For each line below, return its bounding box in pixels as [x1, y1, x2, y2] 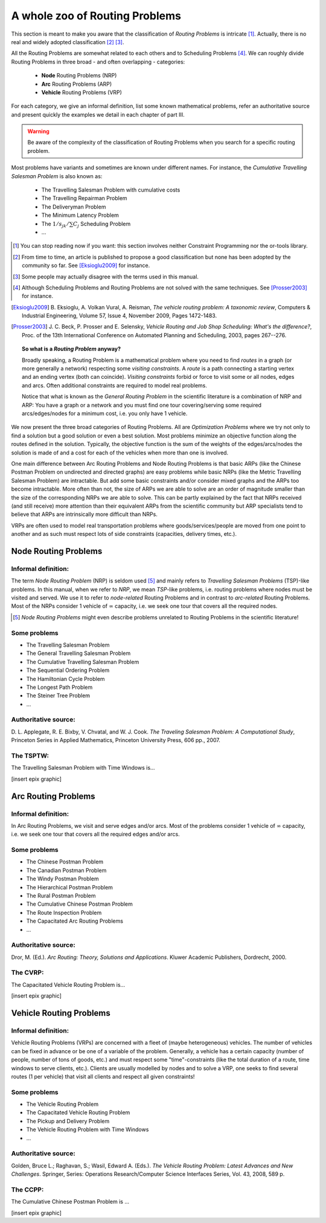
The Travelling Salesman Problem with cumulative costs [41, 186, 181, 193]
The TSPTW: [11, 751, 50, 760]
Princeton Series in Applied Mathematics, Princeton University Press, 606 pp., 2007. [11, 737, 220, 744]
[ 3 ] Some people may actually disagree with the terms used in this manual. [13, 273, 199, 280]
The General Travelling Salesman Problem [26, 650, 131, 657]
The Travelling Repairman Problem [41, 195, 127, 202]
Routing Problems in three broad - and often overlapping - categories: [11, 58, 185, 65]
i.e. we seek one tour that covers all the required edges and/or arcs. [11, 831, 181, 838]
